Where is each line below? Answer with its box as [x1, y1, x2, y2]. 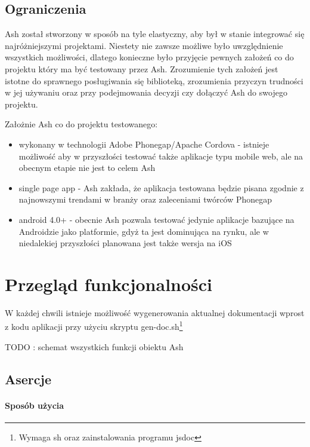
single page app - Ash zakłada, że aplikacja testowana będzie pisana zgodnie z [18, 181, 304, 194]
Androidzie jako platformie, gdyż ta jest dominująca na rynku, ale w [18, 225, 269, 237]
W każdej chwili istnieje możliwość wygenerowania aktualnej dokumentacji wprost [5, 306, 305, 319]
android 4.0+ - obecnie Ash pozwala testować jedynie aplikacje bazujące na [18, 213, 294, 225]
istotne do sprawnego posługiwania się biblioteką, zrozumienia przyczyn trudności [5, 74, 303, 87]
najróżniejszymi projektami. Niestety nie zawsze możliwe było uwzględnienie [5, 39, 283, 51]
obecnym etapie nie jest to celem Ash [18, 161, 156, 174]
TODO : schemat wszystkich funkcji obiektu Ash [5, 340, 184, 353]
